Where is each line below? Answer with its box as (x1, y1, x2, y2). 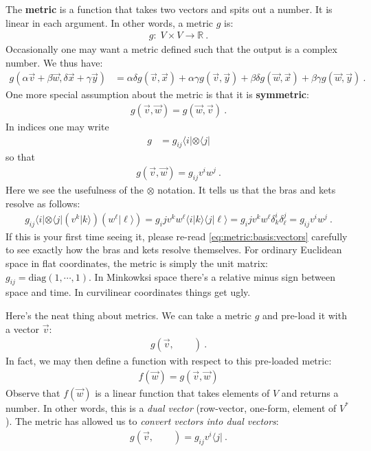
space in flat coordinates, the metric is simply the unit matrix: (5, 255, 268, 270)
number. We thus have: (5, 55, 103, 69)
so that (5, 150, 35, 164)
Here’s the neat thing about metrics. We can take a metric (5, 308, 252, 322)
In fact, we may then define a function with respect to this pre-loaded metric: (5, 354, 332, 368)
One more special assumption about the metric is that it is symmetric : (5, 87, 309, 102)
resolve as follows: (5, 196, 80, 210)
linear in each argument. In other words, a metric (5, 15, 214, 30)
